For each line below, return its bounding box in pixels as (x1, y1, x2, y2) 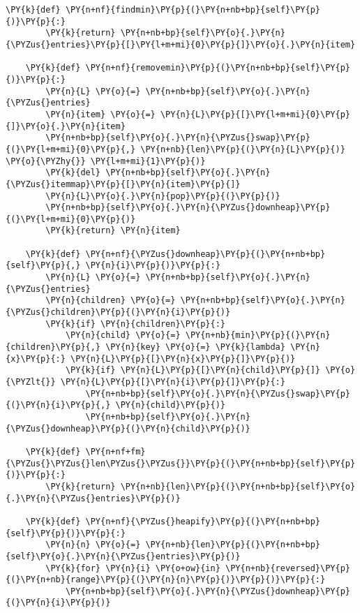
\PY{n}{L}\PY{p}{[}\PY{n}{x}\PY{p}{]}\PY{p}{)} (70, 353, 296, 364)
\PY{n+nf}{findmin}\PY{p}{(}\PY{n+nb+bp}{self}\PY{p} (65, 5, 321, 15)
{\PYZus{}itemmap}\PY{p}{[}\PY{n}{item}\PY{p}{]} (6, 179, 241, 189)
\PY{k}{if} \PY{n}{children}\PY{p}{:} (45, 318, 225, 329)
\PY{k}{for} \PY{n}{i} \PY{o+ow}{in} (45, 563, 220, 573)
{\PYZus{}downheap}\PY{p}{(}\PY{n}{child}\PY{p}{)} (6, 423, 250, 434)
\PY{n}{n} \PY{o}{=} (45, 540, 141, 550)
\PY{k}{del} (45, 168, 101, 178)
